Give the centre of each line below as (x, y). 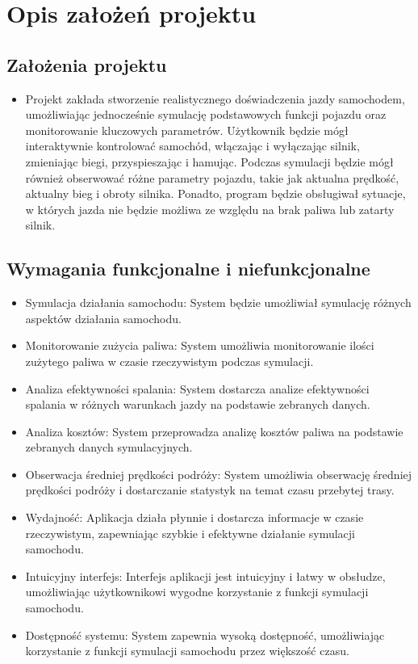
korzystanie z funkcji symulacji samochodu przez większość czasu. (187, 651)
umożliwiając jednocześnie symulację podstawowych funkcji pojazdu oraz (206, 114)
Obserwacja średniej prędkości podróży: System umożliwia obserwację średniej (219, 474)
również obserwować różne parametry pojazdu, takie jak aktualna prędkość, (212, 177)
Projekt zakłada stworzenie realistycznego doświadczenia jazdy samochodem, (215, 98)
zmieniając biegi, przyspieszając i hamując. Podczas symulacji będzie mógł (209, 161)
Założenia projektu (87, 64)
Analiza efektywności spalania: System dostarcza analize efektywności (197, 388)
